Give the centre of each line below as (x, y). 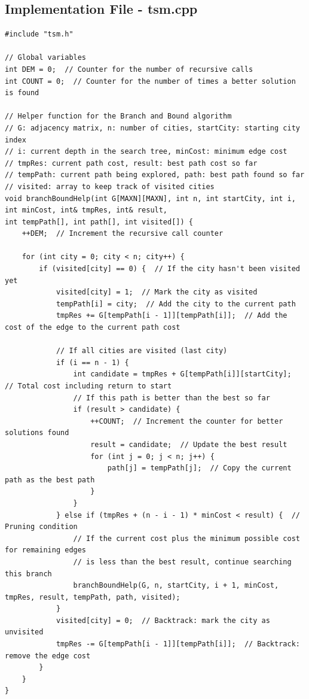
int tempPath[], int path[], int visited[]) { (99, 222)
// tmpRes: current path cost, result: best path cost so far (131, 163)
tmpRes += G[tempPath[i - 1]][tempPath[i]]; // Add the (172, 316)
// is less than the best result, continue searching (182, 562)
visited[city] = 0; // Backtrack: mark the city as (163, 620)
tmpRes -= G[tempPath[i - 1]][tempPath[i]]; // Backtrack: (178, 644)
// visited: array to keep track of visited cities (110, 186)
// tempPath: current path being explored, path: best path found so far (155, 175)
